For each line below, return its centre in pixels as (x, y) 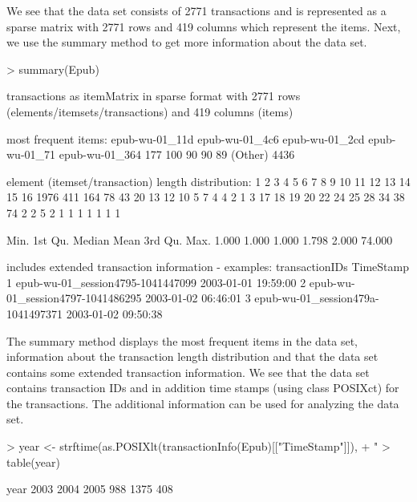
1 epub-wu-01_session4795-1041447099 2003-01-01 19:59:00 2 (156, 282)
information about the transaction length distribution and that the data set (192, 356)
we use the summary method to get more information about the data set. (187, 42)
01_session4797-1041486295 (74, 298)
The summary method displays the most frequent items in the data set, (182, 340)
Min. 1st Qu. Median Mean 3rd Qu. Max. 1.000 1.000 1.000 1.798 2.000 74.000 (200, 239)
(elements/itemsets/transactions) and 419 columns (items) (150, 111)
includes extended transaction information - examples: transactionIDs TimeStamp (208, 267)
